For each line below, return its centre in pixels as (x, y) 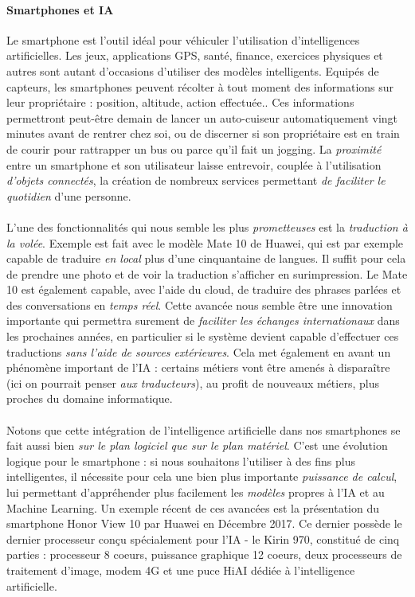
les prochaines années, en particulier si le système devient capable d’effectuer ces (203, 336)
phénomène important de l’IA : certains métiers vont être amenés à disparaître (198, 367)
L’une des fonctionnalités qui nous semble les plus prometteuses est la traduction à (207, 226)
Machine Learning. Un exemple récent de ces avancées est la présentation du (193, 507)
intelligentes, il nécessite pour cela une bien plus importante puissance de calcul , (202, 476)
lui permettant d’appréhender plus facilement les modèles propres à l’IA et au (196, 492)
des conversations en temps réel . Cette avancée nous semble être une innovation (200, 304)
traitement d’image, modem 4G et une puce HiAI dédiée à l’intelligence (181, 570)
